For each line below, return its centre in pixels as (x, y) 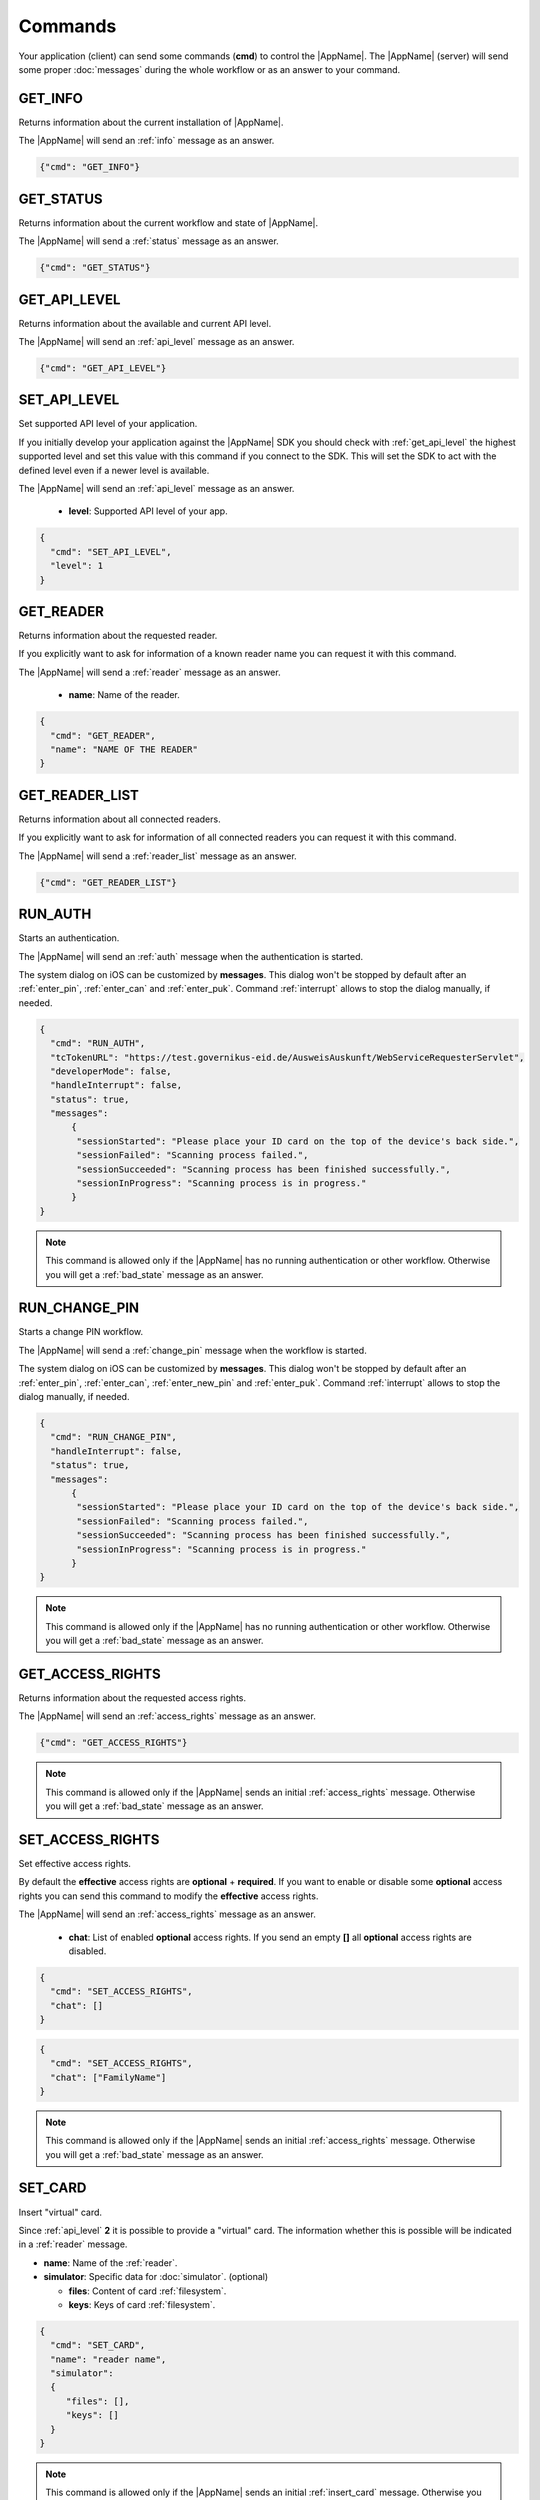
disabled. (87, 1951)
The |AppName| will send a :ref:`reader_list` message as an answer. (157, 856)
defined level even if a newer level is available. (114, 470)
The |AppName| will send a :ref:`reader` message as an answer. (149, 672)
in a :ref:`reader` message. (73, 2244)
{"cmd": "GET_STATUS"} (95, 268)
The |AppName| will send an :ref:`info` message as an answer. (146, 141)
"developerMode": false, (111, 1071)
